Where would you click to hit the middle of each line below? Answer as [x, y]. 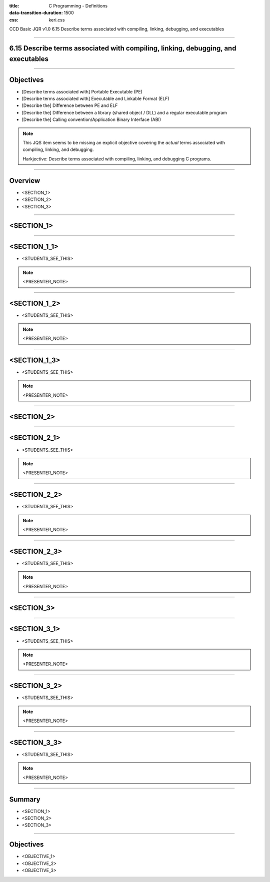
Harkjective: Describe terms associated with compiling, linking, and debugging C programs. [117, 159]
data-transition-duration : [36, 13]
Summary [25, 799]
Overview [25, 181]
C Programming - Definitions [78, 6]
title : [14, 6]
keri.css [57, 19]
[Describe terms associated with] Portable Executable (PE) [82, 91]
